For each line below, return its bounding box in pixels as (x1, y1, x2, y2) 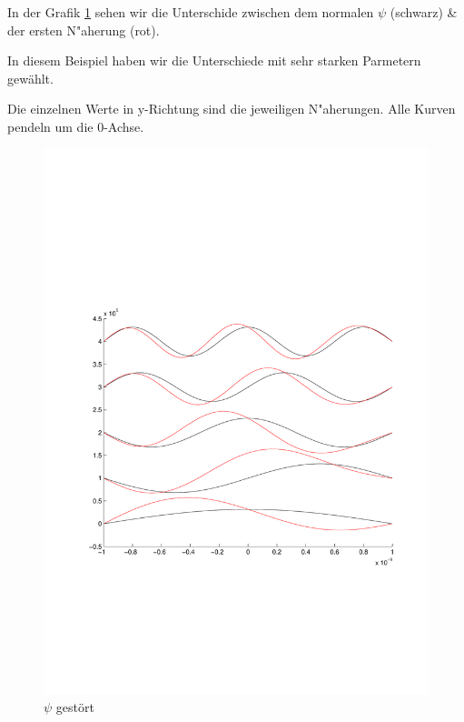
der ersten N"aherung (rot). (7, 20, 160, 39)
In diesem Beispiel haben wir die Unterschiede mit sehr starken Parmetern (7, 51, 421, 70)
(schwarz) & (390, 3, 458, 21)
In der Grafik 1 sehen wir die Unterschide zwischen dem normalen (7, 3, 374, 21)
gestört (55, 697, 94, 717)
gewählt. (7, 68, 54, 87)
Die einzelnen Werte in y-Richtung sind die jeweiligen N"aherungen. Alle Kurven (7, 99, 456, 118)
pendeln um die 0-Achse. (7, 116, 144, 135)
